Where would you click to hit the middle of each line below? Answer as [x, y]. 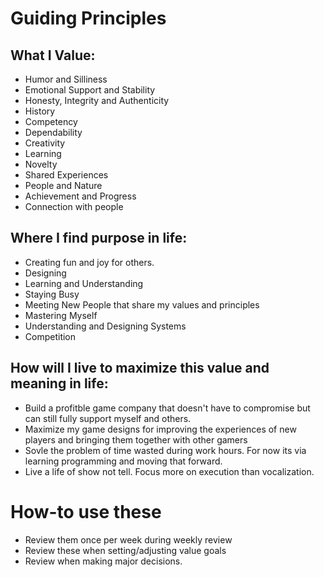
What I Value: [53, 55]
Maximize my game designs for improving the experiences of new [160, 429]
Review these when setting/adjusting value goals [125, 550]
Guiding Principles [88, 18]
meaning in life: [59, 383]
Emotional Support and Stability [90, 90]
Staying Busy [52, 294]
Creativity [45, 143]
